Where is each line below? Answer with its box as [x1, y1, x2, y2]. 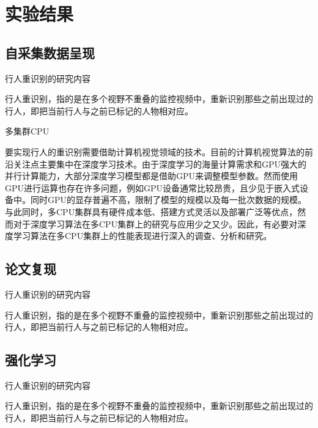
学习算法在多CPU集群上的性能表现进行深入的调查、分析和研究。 [13, 229, 272, 242]
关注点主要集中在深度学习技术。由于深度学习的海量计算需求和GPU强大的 [13, 157, 307, 170]
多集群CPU [5, 125, 50, 138]
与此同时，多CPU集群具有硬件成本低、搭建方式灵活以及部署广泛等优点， [5, 205, 298, 218]
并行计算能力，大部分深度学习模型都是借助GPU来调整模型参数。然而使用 [5, 169, 298, 182]
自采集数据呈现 [5, 43, 95, 62]
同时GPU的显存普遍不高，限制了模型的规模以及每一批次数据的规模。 [30, 193, 307, 206]
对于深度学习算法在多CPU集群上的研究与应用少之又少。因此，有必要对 [13, 217, 298, 230]
